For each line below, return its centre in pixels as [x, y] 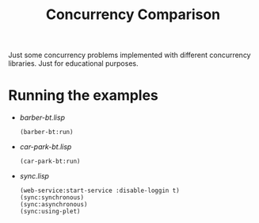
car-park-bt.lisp [46, 147]
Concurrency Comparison [133, 15]
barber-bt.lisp [42, 117]
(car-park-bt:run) [50, 161]
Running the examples [83, 96]
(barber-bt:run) [46, 133]
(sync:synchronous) [52, 198]
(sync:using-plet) [50, 212]
